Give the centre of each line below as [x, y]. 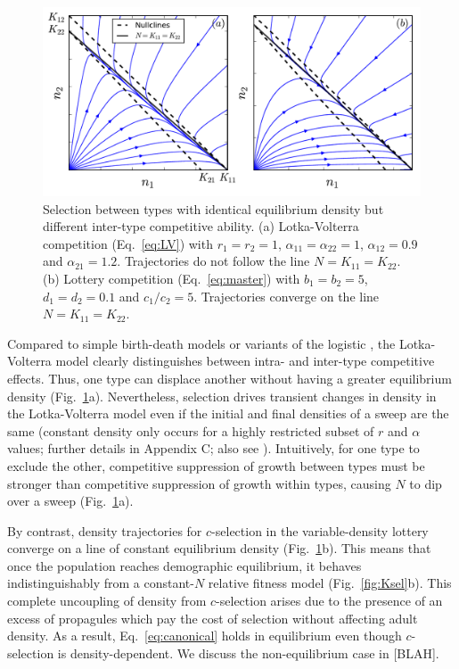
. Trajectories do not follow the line [213, 261]
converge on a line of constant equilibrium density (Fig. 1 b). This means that [219, 548]
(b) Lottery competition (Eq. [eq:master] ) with [172, 278]
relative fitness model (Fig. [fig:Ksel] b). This [330, 583]
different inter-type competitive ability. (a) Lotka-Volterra [201, 226]
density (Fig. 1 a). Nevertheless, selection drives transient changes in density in [222, 396]
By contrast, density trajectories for [105, 530]
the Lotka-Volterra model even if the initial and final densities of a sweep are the [228, 413]
